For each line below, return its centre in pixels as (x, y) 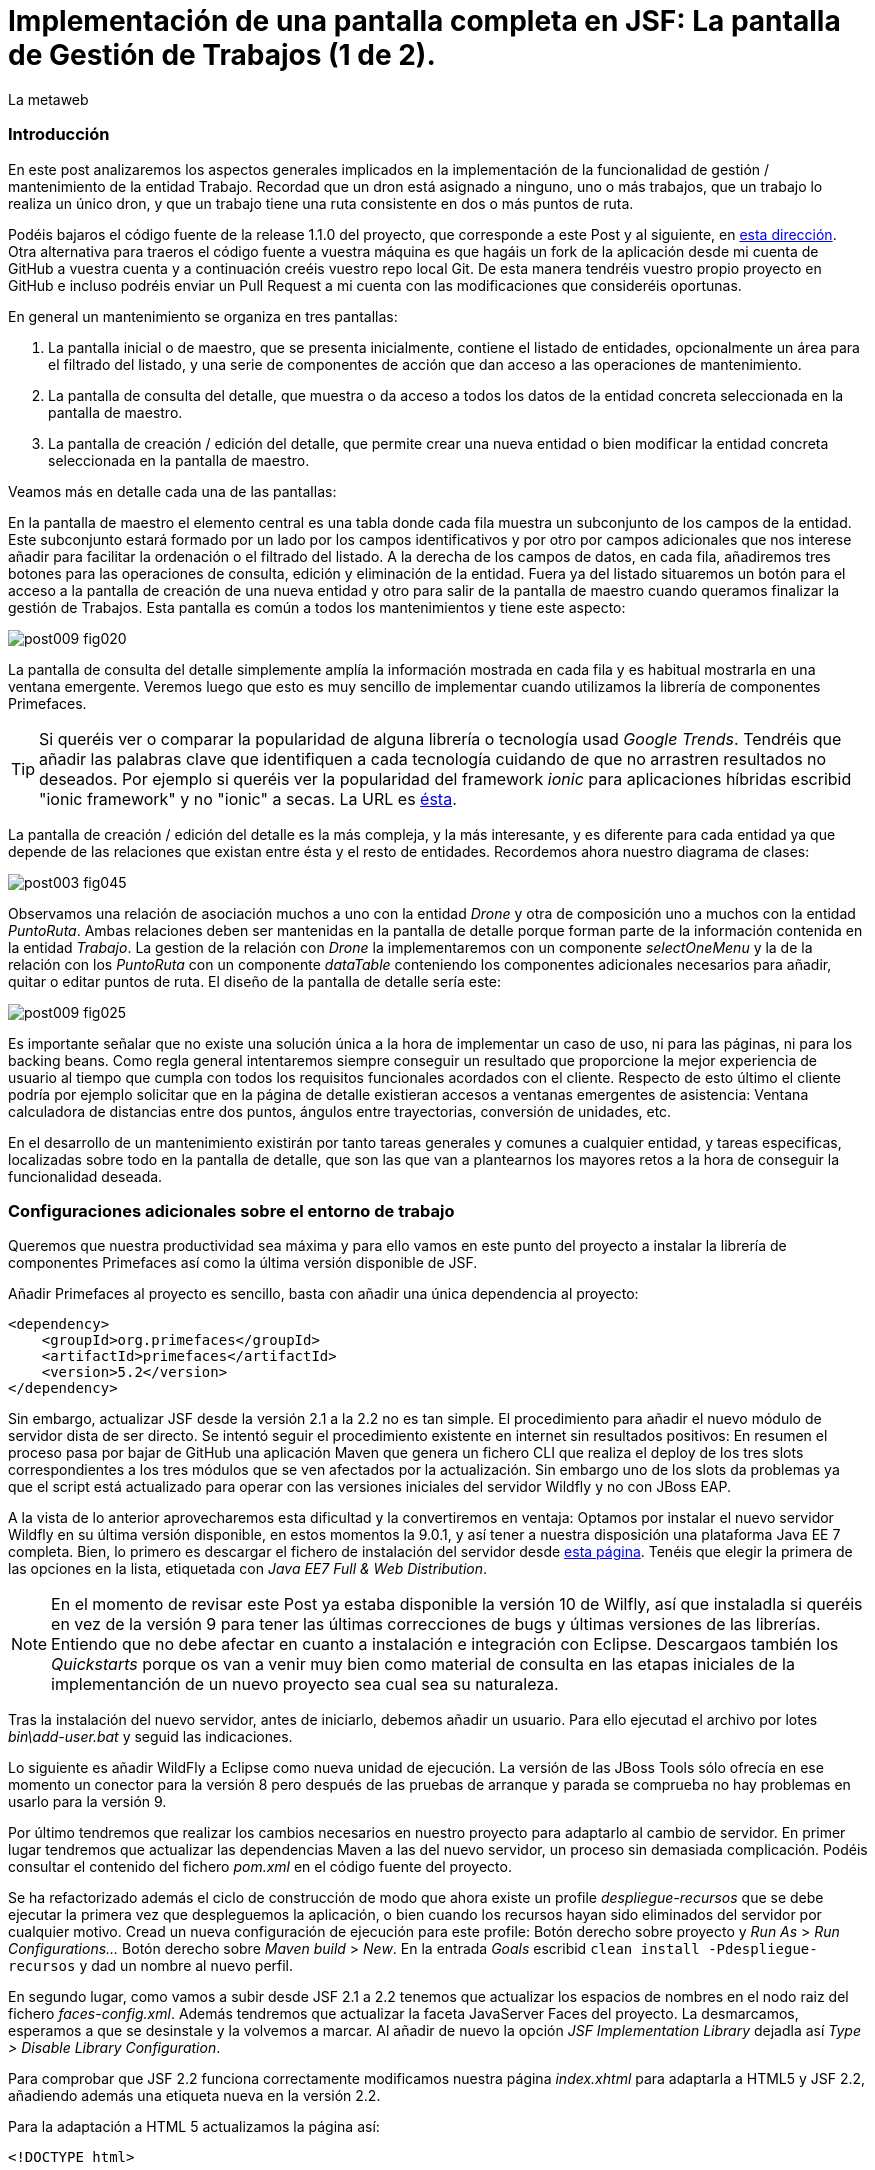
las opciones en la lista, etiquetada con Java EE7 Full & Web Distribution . (248, 1569)
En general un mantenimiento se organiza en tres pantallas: (203, 316)
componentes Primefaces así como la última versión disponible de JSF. (243, 1263)
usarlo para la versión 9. (87, 1802)
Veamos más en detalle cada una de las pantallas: (172, 491)
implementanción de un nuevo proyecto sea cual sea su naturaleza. (305, 1684)
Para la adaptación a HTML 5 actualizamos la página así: (194, 2127)
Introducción (59, 134)
